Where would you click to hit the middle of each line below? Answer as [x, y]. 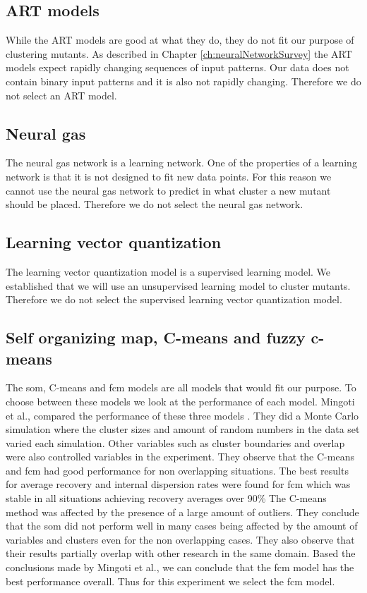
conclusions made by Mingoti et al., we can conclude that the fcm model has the [180, 567]
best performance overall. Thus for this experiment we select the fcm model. [170, 581]
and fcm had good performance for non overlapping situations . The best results [177, 470]
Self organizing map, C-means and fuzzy [156, 337]
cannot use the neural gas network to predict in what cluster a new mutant [168, 190]
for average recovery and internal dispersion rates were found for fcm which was [178, 484]
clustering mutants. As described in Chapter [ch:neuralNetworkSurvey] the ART [179, 53]
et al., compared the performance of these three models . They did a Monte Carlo [182, 415]
